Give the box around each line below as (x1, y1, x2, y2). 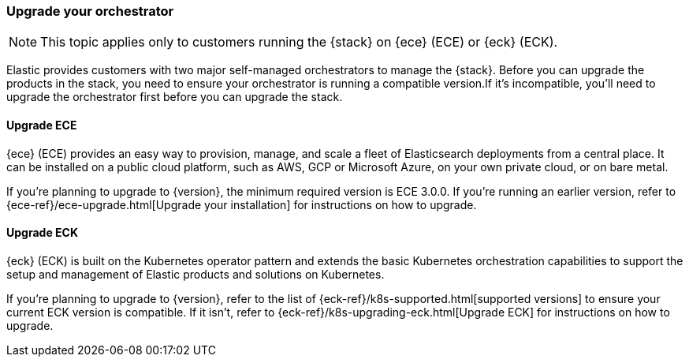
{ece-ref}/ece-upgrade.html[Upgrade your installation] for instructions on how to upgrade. (6, 197, 477, 211)
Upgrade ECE (6, 118, 77, 132)
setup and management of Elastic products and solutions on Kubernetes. (6, 267, 385, 281)
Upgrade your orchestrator (6, 3, 174, 19)
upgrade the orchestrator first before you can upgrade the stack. (6, 90, 343, 104)
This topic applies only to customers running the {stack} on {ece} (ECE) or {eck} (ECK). (40, 34, 558, 51)
